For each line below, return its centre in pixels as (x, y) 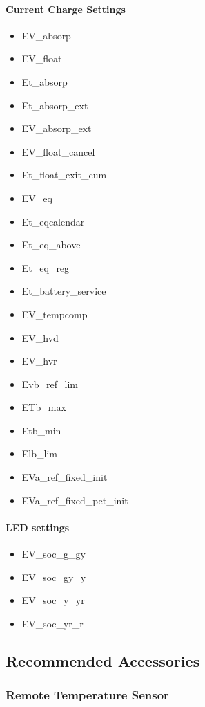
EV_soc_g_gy (53, 554)
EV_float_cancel (58, 151)
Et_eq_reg (46, 267)
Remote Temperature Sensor (87, 695)
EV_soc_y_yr (53, 600)
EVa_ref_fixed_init (65, 477)
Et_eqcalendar (53, 221)
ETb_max (44, 407)
